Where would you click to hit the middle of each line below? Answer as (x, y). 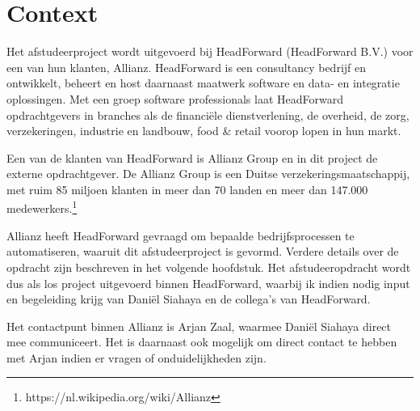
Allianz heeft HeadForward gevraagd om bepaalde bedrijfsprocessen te (181, 235)
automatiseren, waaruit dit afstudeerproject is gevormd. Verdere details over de (203, 251)
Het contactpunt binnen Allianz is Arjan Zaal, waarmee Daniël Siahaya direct (199, 326)
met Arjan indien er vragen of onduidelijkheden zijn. (136, 357)
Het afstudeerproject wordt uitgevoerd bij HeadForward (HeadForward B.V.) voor (210, 51)
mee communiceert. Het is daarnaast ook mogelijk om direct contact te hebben (202, 342)
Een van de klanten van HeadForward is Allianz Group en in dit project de (192, 157)
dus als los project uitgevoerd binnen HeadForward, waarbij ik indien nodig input (208, 283)
